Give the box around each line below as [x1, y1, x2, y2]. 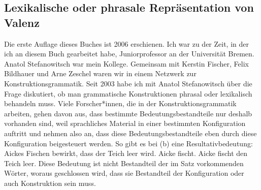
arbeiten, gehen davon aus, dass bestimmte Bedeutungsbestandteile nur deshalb [4, 108, 252, 118]
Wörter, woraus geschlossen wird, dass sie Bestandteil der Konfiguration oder [4, 168, 244, 178]
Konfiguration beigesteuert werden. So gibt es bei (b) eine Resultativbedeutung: [4, 138, 253, 148]
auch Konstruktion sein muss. [4, 177, 96, 188]
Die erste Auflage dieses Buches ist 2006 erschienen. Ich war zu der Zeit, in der [4, 38, 249, 49]
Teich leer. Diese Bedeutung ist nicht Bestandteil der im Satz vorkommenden [4, 157, 244, 168]
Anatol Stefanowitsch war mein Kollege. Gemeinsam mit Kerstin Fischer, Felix [4, 58, 249, 69]
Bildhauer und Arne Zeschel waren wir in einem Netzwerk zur [4, 68, 197, 79]
